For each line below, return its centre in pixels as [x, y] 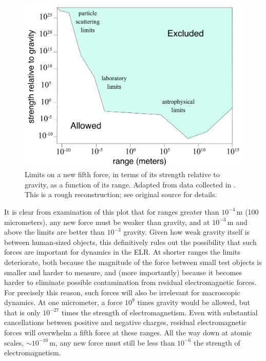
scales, [14, 342]
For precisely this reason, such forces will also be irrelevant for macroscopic [122, 292]
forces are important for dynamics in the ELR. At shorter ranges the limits [122, 252]
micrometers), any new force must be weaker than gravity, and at [107, 222]
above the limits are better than [54, 232]
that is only [22, 312]
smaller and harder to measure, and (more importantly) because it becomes [123, 272]
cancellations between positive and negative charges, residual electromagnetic [126, 322]
